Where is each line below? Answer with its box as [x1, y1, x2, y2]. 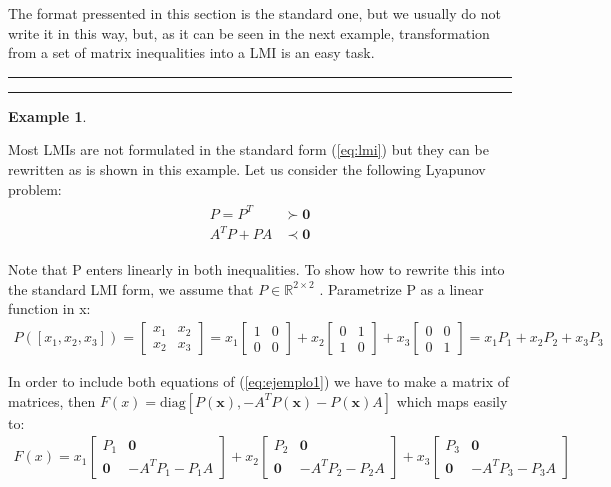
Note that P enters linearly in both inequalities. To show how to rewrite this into [8, 259, 505, 280]
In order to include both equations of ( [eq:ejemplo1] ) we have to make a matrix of [8, 371, 510, 392]
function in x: [8, 298, 91, 319]
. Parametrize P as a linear [319, 278, 484, 299]
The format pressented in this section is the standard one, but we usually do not [8, 3, 501, 23]
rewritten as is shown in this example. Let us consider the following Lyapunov [8, 158, 486, 179]
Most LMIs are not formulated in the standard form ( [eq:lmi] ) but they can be [8, 139, 489, 160]
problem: [8, 178, 62, 199]
